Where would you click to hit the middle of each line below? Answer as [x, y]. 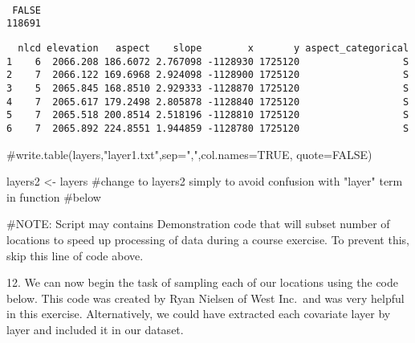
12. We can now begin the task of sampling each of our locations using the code [202, 282]
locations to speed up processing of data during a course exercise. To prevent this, [208, 239]
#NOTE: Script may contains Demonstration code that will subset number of [198, 224]
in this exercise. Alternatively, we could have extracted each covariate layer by [199, 314]
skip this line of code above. [75, 255]
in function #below [54, 196]
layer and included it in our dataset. [95, 329]
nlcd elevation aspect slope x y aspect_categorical [214, 48]
